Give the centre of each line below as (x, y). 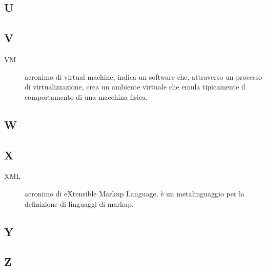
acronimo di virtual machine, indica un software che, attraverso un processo (144, 76)
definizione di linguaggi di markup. (79, 203)
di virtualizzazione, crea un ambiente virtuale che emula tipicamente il (135, 87)
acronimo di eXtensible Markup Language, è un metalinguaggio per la (135, 193)
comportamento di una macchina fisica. (86, 96)
